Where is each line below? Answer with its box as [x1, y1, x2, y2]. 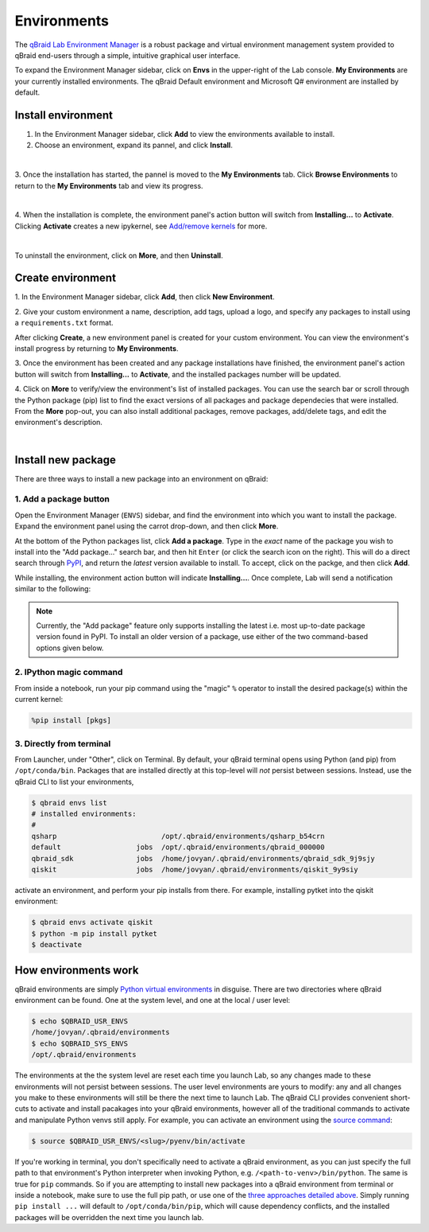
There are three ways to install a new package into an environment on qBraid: [14, 474, 269, 483]
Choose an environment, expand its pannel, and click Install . [34, 140, 234, 150]
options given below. [36, 643, 104, 653]
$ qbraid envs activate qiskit [31, 918, 154, 927]
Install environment [14, 108, 114, 122]
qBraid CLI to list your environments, [14, 777, 134, 786]
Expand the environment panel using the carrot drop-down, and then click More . [14, 521, 279, 531]
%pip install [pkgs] [31, 716, 111, 725]
